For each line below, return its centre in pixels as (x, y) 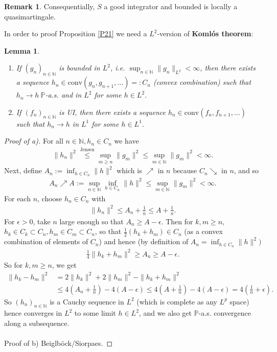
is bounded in (79, 68)
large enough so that (91, 221)
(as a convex (203, 231)
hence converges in (33, 313)
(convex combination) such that (202, 82)
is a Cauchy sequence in (87, 301)
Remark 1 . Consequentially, (50, 6)
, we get (64, 265)
